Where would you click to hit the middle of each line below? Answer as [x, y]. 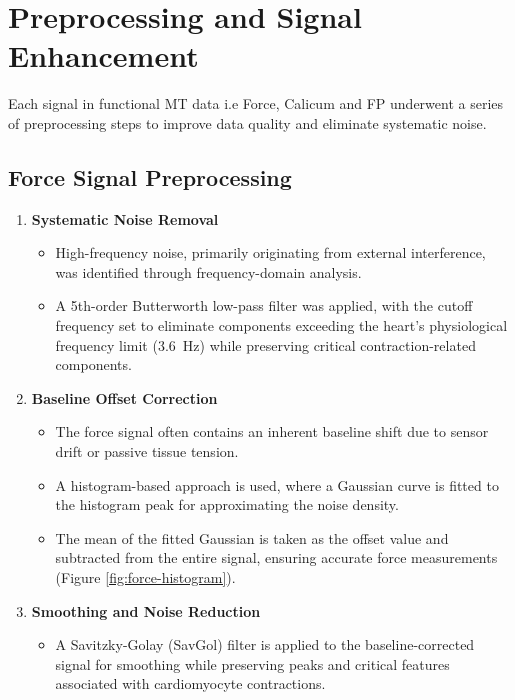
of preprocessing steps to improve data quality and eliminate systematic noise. [247, 122]
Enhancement [103, 55]
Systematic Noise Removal [125, 218]
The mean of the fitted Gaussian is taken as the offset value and [252, 537]
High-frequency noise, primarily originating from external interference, [270, 252]
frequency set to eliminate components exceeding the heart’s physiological [281, 325]
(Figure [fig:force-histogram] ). [145, 577]
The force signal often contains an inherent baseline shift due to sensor [272, 431]
